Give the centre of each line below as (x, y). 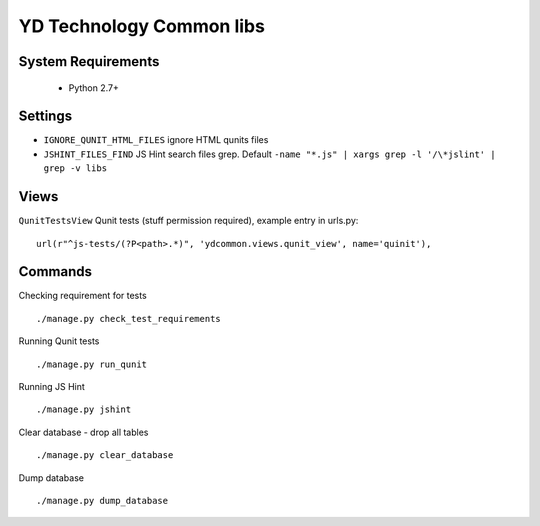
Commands (55, 271)
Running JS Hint (51, 387)
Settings (45, 116)
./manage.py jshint (84, 409)
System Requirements (89, 61)
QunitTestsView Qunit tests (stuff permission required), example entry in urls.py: (188, 221)
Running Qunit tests (59, 341)
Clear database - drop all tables (83, 432)
